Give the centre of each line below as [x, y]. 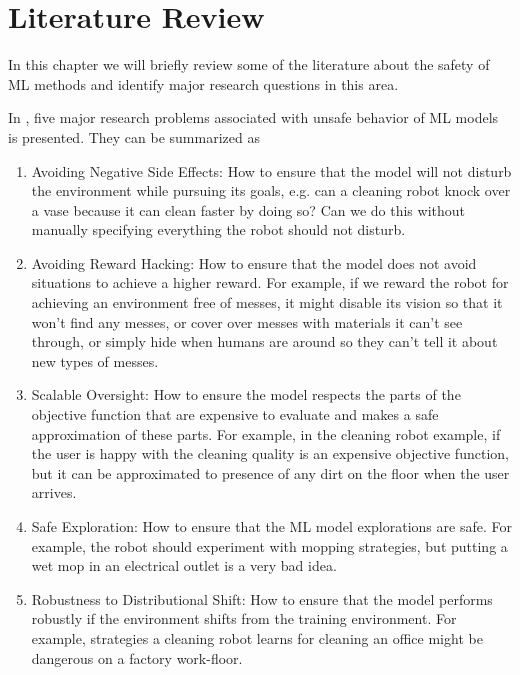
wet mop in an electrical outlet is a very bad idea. [184, 565]
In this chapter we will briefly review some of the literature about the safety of [249, 64]
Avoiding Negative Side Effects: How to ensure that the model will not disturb [271, 170]
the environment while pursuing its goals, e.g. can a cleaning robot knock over [271, 190]
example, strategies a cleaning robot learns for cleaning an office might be [257, 637]
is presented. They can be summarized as [134, 136]
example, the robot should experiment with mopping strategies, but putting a [269, 545]
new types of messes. [95, 360]
